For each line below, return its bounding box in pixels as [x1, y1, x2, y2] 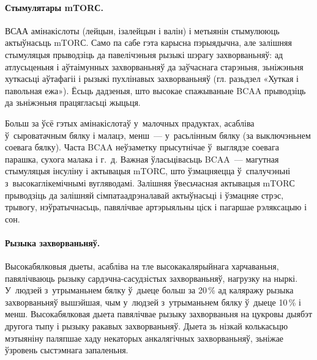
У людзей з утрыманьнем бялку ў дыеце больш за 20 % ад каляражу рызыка [5, 284, 294, 296]
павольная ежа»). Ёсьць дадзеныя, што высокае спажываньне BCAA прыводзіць [5, 84, 306, 97]
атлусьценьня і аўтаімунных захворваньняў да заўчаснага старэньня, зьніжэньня [5, 60, 304, 73]
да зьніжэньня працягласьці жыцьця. [5, 96, 141, 109]
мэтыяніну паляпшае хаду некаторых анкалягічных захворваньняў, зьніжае [5, 331, 284, 344]
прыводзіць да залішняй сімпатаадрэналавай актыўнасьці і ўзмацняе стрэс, [5, 188, 284, 201]
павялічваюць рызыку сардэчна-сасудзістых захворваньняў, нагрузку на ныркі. [5, 271, 298, 284]
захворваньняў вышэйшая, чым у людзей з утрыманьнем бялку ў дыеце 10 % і [5, 295, 301, 308]
